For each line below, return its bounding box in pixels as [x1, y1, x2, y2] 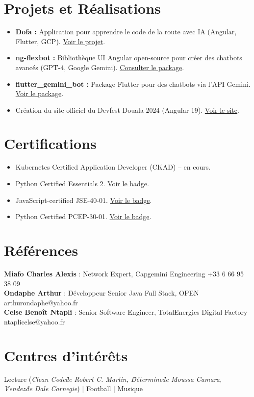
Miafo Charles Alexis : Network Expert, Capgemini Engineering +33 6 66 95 [4, 268, 244, 278]
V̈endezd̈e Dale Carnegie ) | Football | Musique [4, 383, 143, 394]
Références [4, 240, 78, 260]
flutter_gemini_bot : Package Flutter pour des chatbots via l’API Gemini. [15, 78, 251, 89]
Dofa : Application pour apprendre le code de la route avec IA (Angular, [15, 26, 237, 37]
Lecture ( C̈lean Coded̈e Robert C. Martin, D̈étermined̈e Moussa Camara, [4, 373, 222, 384]
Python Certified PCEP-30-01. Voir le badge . [15, 211, 152, 222]
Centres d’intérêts [4, 345, 128, 365]
